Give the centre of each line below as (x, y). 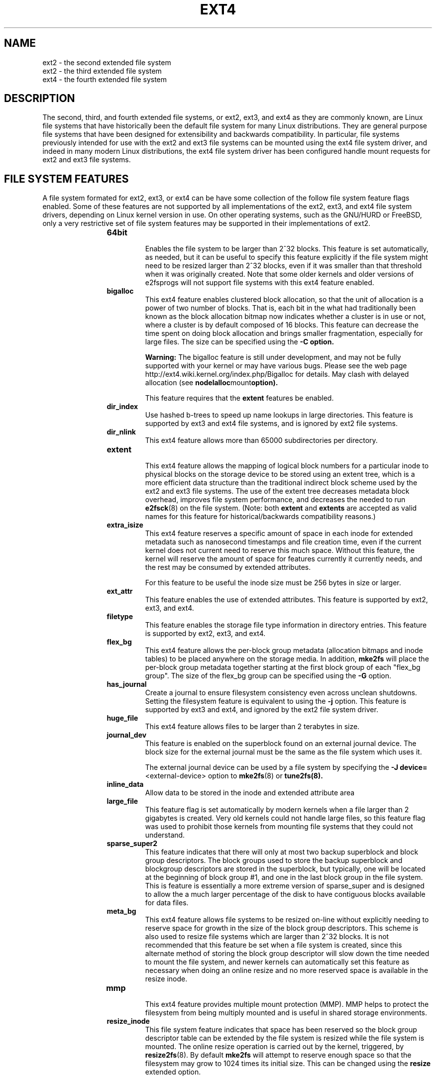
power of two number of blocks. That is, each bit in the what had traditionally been (280, 308)
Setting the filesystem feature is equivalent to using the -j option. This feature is (276, 701)
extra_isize (125, 525)
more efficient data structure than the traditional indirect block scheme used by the (281, 483)
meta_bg (121, 911)
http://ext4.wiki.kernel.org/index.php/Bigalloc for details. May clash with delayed (277, 374)
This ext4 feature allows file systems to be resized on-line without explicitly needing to (287, 920)
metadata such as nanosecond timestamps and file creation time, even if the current (283, 542)
